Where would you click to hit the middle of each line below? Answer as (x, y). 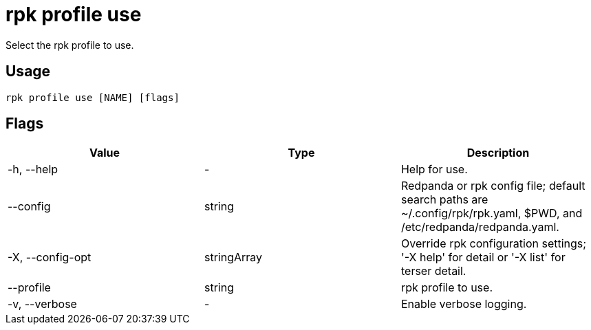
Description (498, 153)
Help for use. (434, 169)
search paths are (444, 200)
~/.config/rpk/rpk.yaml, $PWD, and (492, 213)
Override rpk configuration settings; (494, 244)
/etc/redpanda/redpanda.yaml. (480, 227)
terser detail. (433, 271)
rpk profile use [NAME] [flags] (93, 97)
